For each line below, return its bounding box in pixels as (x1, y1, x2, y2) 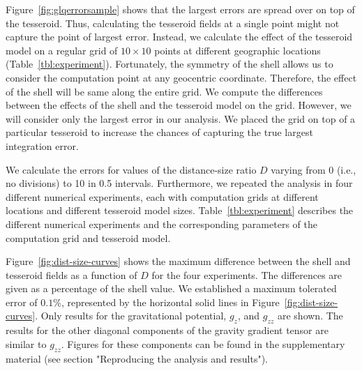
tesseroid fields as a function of (6, 267, 137, 282)
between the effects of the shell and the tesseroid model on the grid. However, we (6, 98, 352, 112)
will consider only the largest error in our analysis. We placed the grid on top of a (6, 111, 356, 126)
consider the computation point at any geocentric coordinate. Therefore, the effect (6, 70, 357, 84)
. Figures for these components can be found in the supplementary (61, 336, 345, 351)
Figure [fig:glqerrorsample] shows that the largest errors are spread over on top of (6, 2, 355, 16)
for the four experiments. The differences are (151, 267, 342, 282)
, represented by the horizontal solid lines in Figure (61, 294, 280, 309)
